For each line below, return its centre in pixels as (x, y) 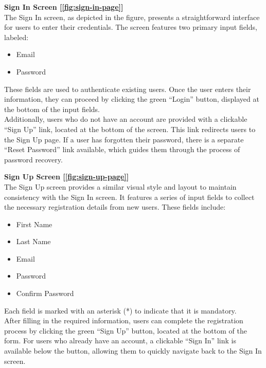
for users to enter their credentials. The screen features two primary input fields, (131, 27)
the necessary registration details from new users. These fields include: (115, 207)
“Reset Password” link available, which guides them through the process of (122, 149)
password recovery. (33, 159)
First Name (34, 224)
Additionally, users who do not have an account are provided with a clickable (126, 119)
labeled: (16, 37)
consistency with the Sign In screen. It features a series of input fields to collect (129, 197)
